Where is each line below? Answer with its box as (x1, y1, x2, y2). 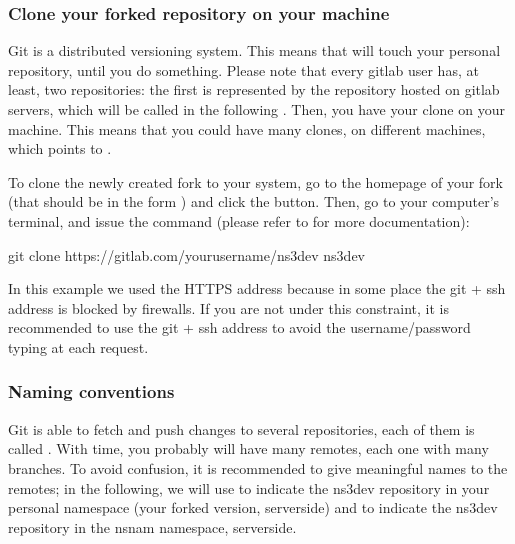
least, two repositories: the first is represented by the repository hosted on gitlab (8, 79, 500, 100)
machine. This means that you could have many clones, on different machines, (8, 118, 486, 139)
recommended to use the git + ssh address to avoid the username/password (8, 317, 471, 338)
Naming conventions (8, 379, 175, 404)
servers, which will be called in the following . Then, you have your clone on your (8, 99, 505, 119)
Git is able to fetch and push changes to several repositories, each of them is (8, 418, 475, 439)
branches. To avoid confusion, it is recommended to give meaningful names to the (8, 457, 508, 478)
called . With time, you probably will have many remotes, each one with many (8, 438, 489, 459)
